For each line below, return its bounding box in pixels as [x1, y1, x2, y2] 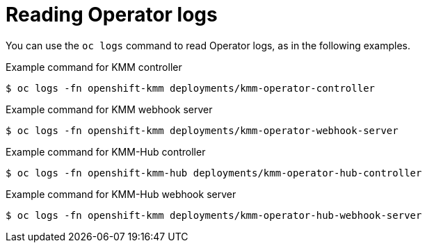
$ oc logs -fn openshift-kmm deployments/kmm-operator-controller [6, 82, 376, 94]
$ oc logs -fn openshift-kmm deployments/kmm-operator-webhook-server [6, 124, 398, 136]
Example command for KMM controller [6, 60, 182, 73]
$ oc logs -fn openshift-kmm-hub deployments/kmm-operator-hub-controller [6, 167, 422, 179]
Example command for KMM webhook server [6, 103, 213, 115]
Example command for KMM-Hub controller [6, 145, 206, 158]
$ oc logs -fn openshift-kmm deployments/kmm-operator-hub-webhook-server [6, 209, 422, 221]
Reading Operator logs [6, 3, 218, 26]
